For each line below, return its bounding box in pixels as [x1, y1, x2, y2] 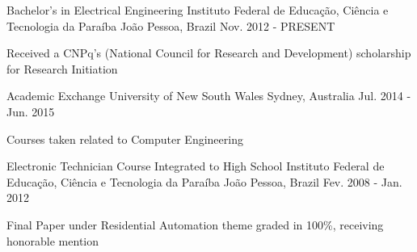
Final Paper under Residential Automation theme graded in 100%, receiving [6, 216, 384, 233]
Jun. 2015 [6, 103, 55, 120]
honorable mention [6, 232, 99, 249]
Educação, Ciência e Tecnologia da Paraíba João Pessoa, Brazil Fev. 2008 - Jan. [6, 173, 402, 190]
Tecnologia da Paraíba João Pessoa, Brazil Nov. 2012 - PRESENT [6, 17, 335, 34]
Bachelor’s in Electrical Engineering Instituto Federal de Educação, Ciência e [6, 2, 389, 18]
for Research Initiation [6, 60, 118, 77]
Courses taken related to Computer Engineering [6, 130, 243, 147]
